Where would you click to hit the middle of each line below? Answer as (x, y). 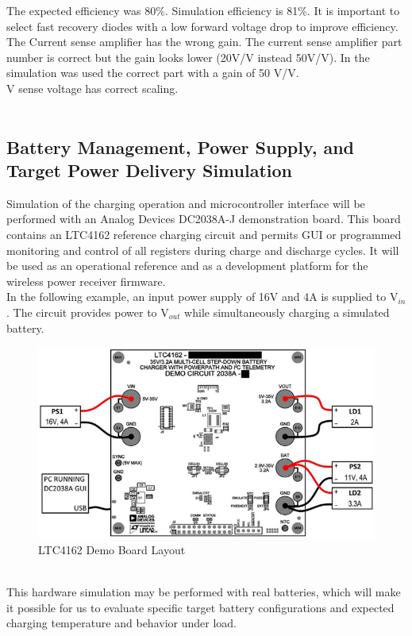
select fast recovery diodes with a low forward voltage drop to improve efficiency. (202, 26)
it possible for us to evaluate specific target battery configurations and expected (200, 607)
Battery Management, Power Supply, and (181, 146)
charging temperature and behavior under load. (121, 623)
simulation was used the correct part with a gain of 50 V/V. (153, 73)
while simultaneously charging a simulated (287, 312)
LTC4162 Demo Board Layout (112, 549)
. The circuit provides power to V (88, 312)
